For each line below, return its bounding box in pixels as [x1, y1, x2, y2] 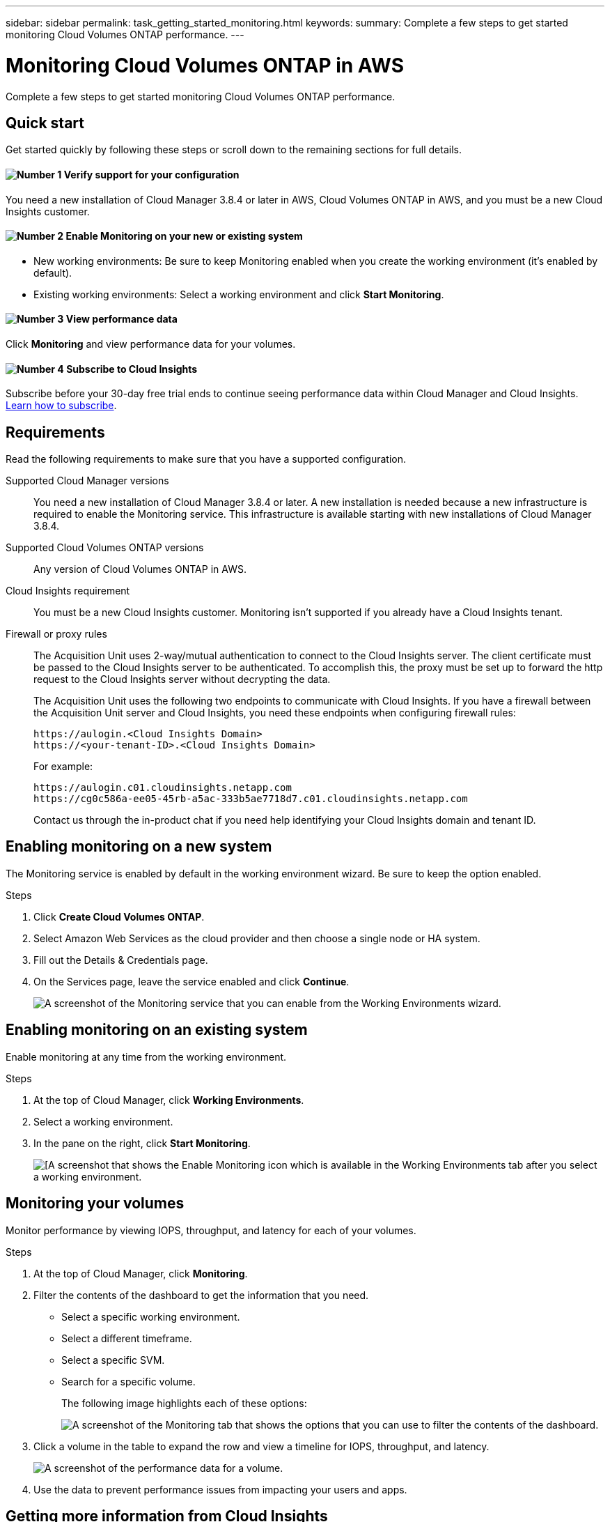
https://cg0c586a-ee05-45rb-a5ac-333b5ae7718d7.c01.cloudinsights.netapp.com [33, 793, 468, 805]
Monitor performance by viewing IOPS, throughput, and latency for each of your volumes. [6, 1224, 416, 1236]
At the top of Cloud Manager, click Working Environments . [33, 1093, 304, 1106]
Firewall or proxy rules [6, 628, 107, 640]
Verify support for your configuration [63, 168, 240, 180]
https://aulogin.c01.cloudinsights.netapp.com [33, 782, 292, 794]
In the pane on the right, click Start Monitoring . [33, 1137, 251, 1149]
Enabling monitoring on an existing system [6, 1021, 308, 1039]
